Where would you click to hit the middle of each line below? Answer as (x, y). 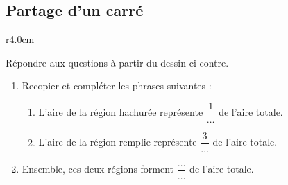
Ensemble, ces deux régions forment (98, 169)
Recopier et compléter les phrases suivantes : (117, 86)
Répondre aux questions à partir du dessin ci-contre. (117, 62)
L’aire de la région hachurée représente (121, 112)
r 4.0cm (20, 39)
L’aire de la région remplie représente (118, 142)
